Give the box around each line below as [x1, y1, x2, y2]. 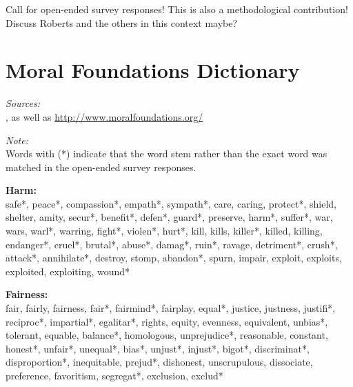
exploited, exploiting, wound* [6, 264, 130, 278]
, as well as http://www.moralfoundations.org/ [6, 109, 203, 123]
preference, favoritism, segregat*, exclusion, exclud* [6, 368, 223, 382]
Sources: [6, 96, 40, 110]
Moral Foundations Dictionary [6, 56, 300, 84]
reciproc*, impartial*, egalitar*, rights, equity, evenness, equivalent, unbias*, [6, 314, 328, 328]
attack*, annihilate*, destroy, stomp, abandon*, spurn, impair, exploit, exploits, [6, 250, 342, 265]
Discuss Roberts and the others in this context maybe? [6, 15, 238, 30]
